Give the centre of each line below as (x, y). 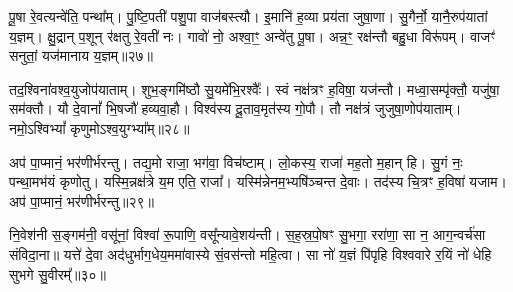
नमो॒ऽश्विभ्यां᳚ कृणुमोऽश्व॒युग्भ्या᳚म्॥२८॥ (99, 127)
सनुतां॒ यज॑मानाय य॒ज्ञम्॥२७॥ (81, 55)
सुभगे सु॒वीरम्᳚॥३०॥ (58, 273)
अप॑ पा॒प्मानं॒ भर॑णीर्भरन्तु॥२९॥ (81, 200)
